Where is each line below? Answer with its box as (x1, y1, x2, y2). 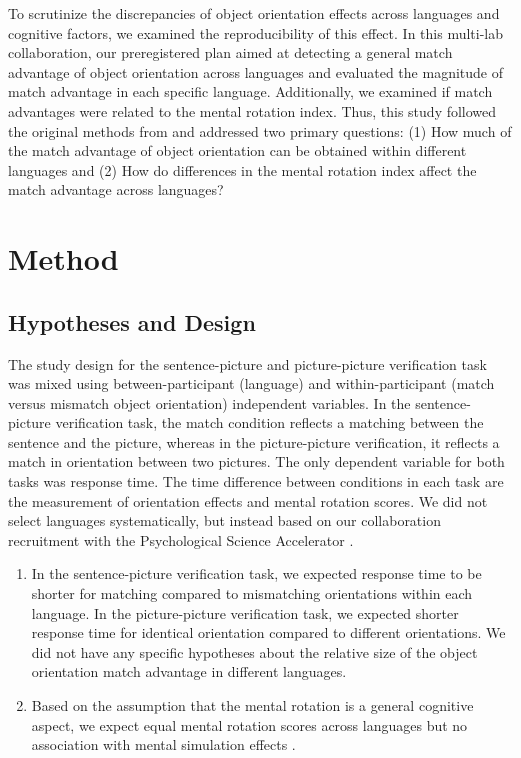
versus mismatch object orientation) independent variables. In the (8, 392, 411, 413)
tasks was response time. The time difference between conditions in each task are (8, 471, 504, 492)
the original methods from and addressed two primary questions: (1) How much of (8, 120, 512, 141)
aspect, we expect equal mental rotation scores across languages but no (31, 714, 468, 735)
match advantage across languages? (8, 179, 224, 200)
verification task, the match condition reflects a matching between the (55, 412, 484, 433)
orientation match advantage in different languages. (31, 661, 347, 682)
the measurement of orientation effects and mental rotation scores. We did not (8, 490, 488, 511)
